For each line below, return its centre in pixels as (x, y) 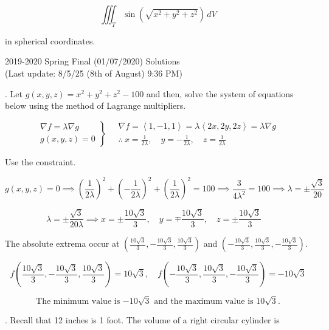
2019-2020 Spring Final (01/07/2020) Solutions (92, 61)
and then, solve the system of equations (220, 93)
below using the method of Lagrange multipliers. (95, 105)
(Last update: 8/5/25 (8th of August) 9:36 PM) (94, 73)
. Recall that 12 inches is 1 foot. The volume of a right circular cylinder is (142, 319)
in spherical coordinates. (50, 40)
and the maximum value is (204, 302)
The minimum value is (78, 302)
